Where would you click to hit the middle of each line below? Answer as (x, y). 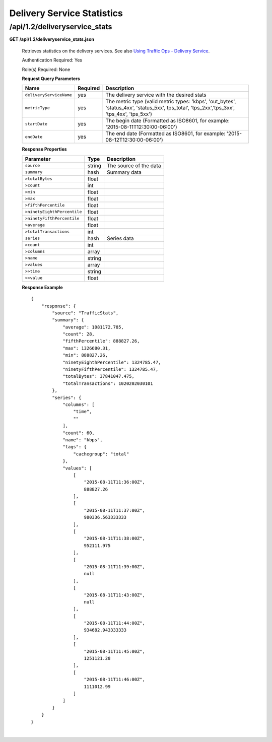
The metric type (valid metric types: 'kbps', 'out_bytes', (171, 102)
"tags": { (75, 447)
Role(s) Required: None (46, 69)
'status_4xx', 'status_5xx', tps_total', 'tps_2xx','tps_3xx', (170, 108)
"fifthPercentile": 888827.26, (101, 341)
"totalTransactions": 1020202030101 (108, 383)
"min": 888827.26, (85, 355)
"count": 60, (79, 433)
